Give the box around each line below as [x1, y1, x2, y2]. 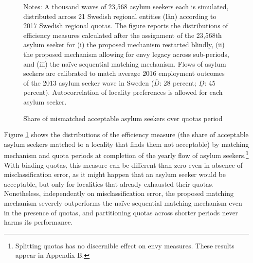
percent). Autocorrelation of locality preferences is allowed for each [23, 87, 223, 97]
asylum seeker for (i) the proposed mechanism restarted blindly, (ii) [23, 39, 225, 50]
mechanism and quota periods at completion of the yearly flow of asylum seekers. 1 [4, 149, 249, 160]
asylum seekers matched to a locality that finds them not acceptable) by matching [4, 139, 249, 149]
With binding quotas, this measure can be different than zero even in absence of [4, 159, 243, 170]
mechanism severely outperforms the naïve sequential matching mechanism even [4, 197, 242, 208]
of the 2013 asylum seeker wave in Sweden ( [23, 77, 154, 88]
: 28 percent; [159, 77, 197, 88]
